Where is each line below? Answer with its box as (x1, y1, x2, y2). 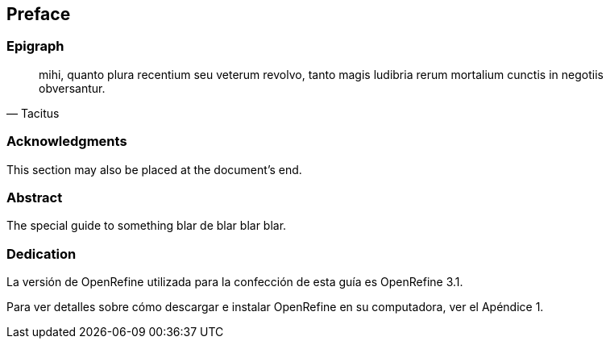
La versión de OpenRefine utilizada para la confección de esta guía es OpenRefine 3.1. (6, 275, 463, 289)
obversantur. (39, 81, 106, 95)
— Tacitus (6, 106, 60, 120)
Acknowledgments (6, 133, 127, 150)
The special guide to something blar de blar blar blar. (6, 218, 287, 233)
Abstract (6, 189, 63, 206)
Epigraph (6, 38, 64, 55)
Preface (6, 4, 71, 24)
